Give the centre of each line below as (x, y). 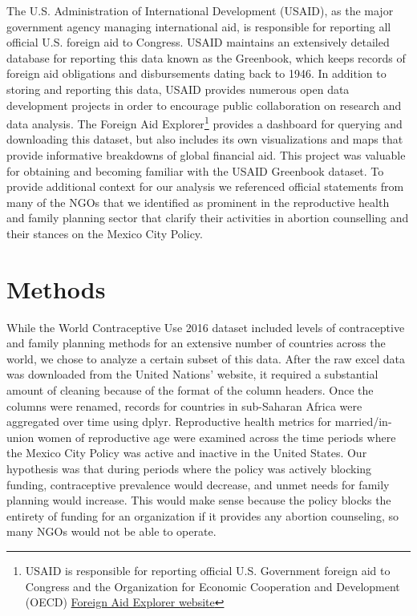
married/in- (363, 421)
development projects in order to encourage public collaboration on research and (204, 105)
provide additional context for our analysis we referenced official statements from (205, 186)
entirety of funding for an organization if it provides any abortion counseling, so (202, 515)
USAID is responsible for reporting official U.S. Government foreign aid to (208, 570)
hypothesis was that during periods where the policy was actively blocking (189, 469)
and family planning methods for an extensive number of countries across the (196, 343)
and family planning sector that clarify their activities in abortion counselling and (208, 218)
